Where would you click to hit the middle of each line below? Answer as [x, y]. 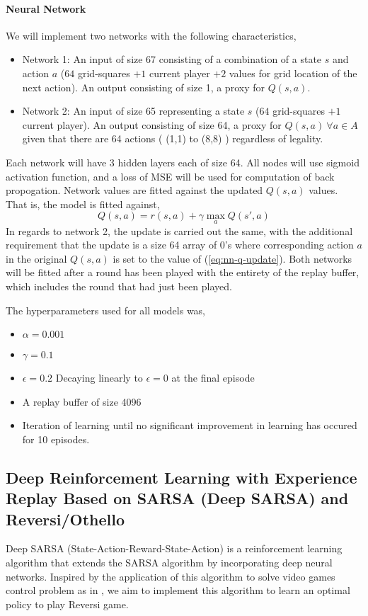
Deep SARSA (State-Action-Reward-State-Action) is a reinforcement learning [174, 548]
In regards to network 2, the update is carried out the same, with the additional [179, 230]
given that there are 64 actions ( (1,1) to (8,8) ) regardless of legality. [173, 138]
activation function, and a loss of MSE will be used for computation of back [170, 176]
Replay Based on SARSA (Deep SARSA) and [177, 498]
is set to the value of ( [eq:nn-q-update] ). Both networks [232, 258]
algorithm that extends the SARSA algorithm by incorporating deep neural [169, 563]
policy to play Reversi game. [67, 604]
